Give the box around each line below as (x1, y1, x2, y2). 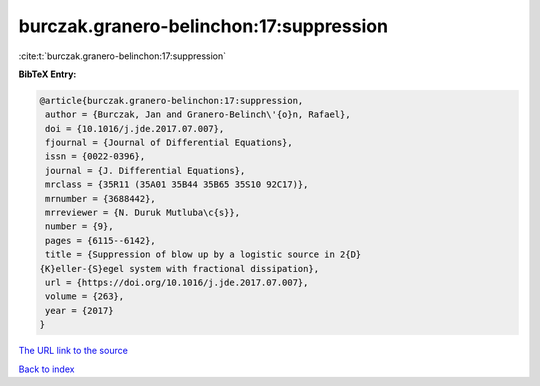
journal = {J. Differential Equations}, (45, 165, 246, 176)
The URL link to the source (18, 345, 129, 357)
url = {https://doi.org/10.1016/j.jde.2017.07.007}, (45, 277, 309, 288)
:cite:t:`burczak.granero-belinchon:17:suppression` (18, 50, 227, 62)
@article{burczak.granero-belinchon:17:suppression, (39, 95, 304, 106)
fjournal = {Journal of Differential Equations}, (45, 137, 294, 149)
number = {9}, (45, 221, 114, 232)
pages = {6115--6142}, (45, 235, 157, 246)
